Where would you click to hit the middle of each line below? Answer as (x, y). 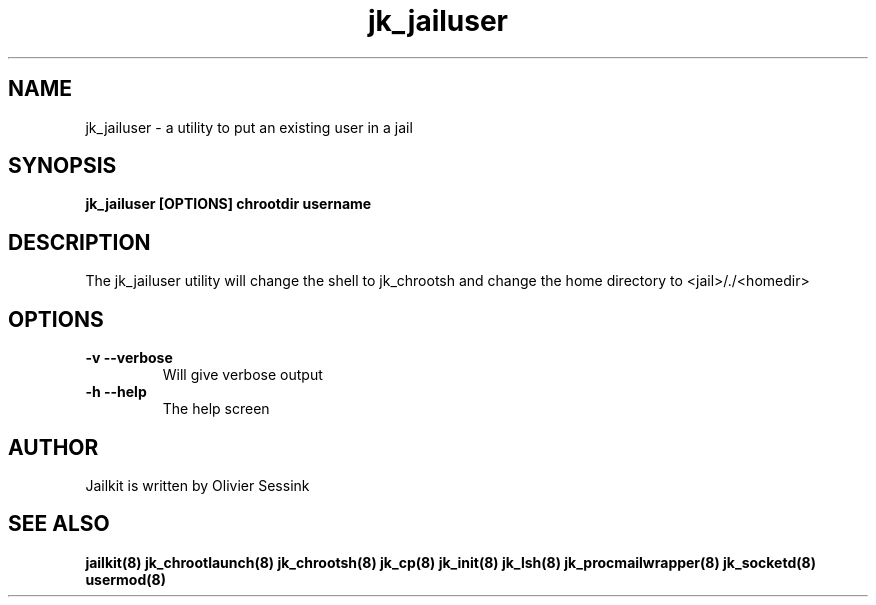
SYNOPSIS (62, 166)
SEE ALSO (59, 524)
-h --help (116, 392)
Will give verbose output (242, 375)
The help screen (216, 409)
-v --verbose (129, 358)
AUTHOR (53, 447)
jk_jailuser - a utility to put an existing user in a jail (249, 127)
